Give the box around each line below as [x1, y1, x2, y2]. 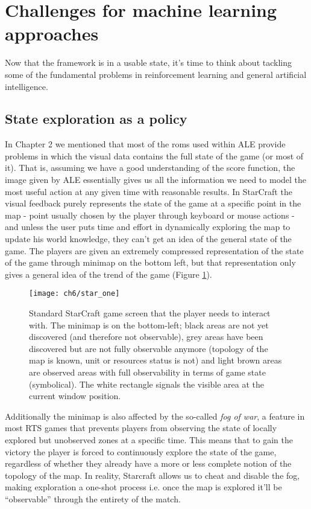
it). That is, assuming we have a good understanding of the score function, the [5, 161, 295, 174]
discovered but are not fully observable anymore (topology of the [29, 342, 268, 354]
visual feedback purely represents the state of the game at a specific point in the [5, 197, 301, 210]
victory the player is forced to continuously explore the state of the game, [5, 445, 277, 458]
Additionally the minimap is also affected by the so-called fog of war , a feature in [5, 409, 305, 422]
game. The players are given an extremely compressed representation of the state [5, 244, 304, 257]
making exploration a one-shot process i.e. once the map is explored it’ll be [5, 481, 282, 493]
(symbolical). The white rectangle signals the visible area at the [29, 377, 265, 390]
